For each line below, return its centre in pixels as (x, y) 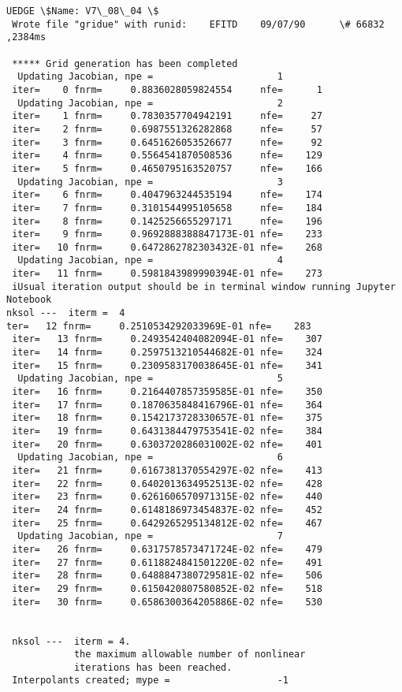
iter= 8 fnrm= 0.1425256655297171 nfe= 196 (167, 221)
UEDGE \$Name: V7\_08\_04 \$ (83, 11)
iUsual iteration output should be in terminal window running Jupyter (204, 286)
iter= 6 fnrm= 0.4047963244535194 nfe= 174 (167, 195)
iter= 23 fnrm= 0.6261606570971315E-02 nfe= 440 (167, 497)
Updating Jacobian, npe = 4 (150, 260)
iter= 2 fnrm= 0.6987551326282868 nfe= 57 (167, 129)
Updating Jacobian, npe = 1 (150, 77)
